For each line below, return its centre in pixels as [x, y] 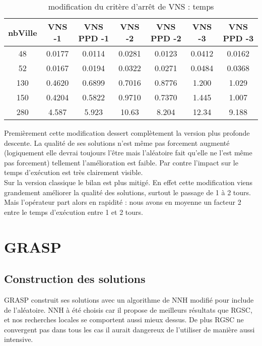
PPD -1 [94, 38]
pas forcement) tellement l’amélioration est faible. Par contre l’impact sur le [121, 162]
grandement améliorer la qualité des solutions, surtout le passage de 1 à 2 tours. [127, 192]
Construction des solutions [75, 279]
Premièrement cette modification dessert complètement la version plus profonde [127, 133]
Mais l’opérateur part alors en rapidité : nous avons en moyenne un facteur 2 [123, 202]
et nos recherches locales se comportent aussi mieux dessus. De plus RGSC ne [124, 320]
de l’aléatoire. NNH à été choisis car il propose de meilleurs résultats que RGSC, [128, 309]
